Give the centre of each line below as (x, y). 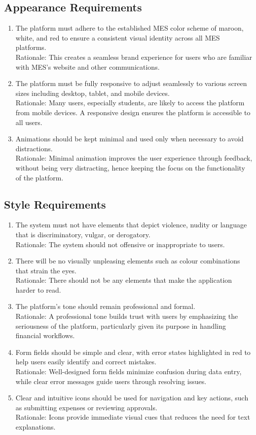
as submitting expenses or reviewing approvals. (86, 407)
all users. (29, 122)
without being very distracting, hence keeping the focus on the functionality (130, 167)
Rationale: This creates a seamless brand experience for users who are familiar (134, 57)
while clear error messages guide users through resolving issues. (111, 381)
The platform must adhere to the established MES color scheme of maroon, (129, 28)
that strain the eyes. (46, 270)
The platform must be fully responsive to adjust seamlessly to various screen (131, 83)
